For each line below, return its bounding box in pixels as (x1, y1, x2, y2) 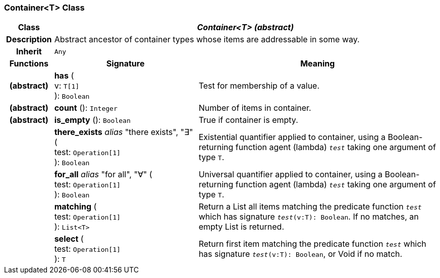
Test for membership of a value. (198, 81, 320, 91)
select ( (54, 234, 84, 244)
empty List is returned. (198, 222, 284, 232)
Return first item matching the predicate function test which (198, 239, 426, 249)
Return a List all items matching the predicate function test (198, 201, 422, 212)
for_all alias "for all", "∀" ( (54, 169, 152, 180)
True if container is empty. (198, 115, 298, 125)
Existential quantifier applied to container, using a (198, 132, 386, 143)
